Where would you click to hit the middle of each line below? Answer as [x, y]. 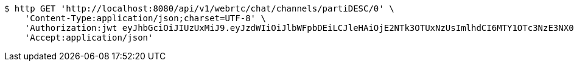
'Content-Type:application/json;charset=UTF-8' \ [145, 18]
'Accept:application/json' [89, 38]
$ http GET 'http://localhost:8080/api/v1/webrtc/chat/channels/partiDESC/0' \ [199, 8]
